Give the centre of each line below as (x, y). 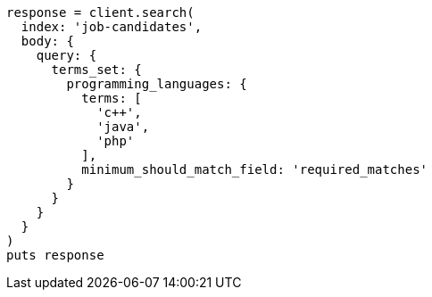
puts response (55, 255)
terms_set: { (96, 70)
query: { (66, 55)
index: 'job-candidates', (112, 27)
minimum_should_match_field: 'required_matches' (255, 169)
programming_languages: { (157, 84)
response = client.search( (100, 12)
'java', (123, 127)
